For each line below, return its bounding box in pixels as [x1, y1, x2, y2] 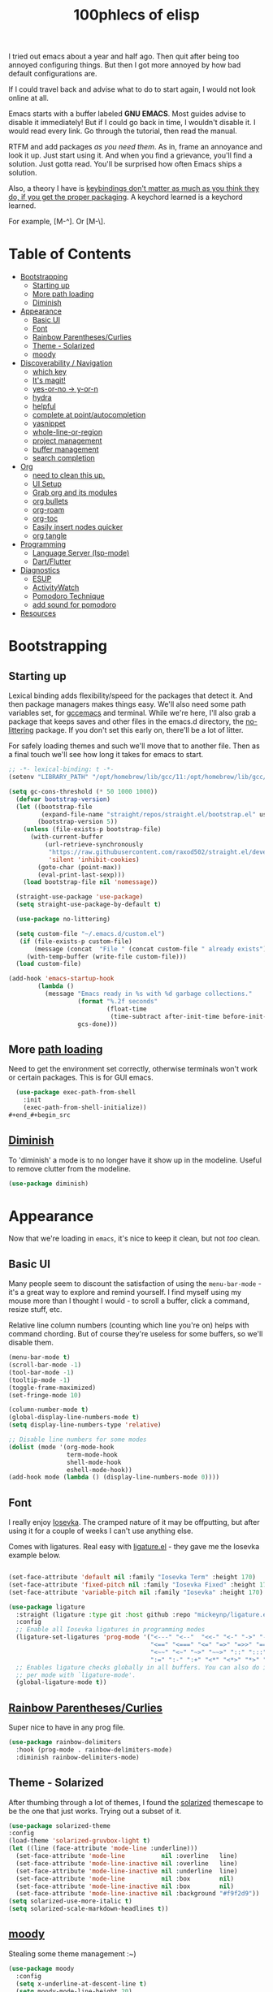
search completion [32, 453, 95, 463]
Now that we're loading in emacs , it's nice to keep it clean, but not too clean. [8, 1233, 261, 1244]
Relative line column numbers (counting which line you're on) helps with [8, 1320, 249, 1330]
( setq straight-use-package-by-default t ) [15, 900, 162, 909]
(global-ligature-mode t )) [15, 1678, 107, 1687]
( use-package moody [8, 1964, 75, 1973]
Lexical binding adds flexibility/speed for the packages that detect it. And [8, 691, 253, 700]
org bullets [32, 496, 69, 506]
